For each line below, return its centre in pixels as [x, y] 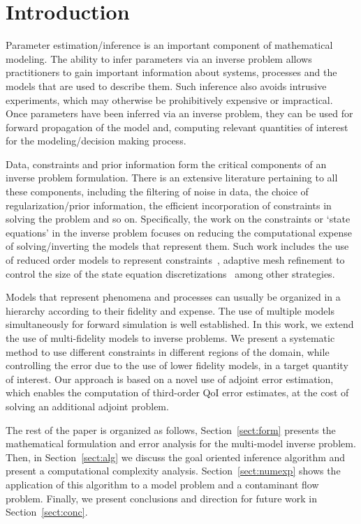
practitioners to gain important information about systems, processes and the [171, 72]
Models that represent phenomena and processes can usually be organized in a [173, 297]
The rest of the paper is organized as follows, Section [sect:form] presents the [171, 429]
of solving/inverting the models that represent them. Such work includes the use [177, 246]
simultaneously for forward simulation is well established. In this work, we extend [180, 324]
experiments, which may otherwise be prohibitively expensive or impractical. [169, 99]
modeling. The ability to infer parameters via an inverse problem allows [159, 58]
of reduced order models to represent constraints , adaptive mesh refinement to [175, 260]
